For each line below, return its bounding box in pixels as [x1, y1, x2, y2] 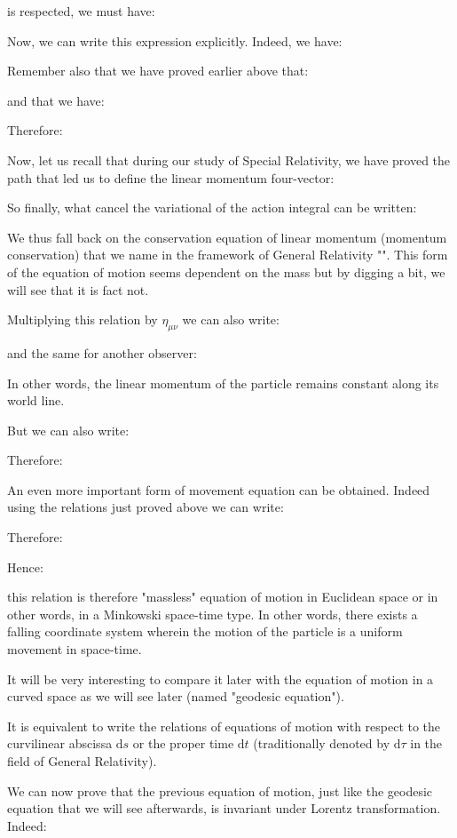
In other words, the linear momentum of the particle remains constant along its [7, 373, 439, 392]
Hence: [7, 557, 43, 576]
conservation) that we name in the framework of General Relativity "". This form [7, 245, 448, 264]
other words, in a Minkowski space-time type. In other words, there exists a [7, 604, 418, 623]
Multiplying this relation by [7, 310, 158, 329]
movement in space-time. [7, 640, 142, 658]
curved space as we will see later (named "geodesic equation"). [7, 687, 344, 706]
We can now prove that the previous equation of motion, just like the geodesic [7, 781, 433, 800]
